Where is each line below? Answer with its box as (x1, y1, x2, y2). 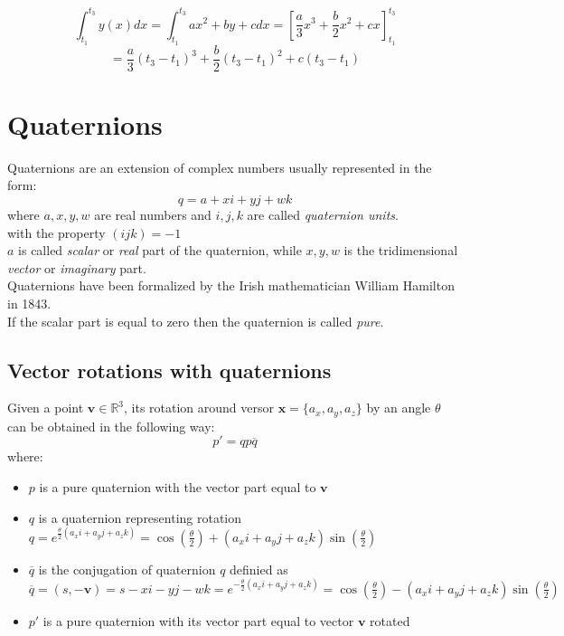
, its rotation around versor (124, 398, 275, 417)
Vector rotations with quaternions (7, 356, 332, 384)
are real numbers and (94, 205, 211, 224)
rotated (370, 611, 410, 630)
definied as (230, 559, 288, 578)
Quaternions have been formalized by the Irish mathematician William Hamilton (7, 276, 455, 295)
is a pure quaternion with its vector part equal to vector (42, 611, 354, 630)
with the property (7, 223, 106, 242)
